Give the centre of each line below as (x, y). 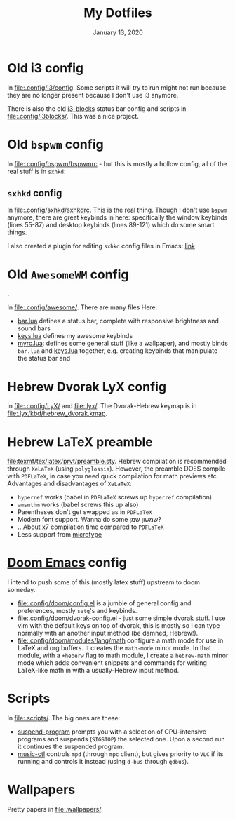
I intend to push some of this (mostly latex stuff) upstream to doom (104, 582)
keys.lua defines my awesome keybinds (75, 336)
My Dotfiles (118, 13)
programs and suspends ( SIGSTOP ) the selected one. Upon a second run (121, 739)
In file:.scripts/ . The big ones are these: (64, 718)
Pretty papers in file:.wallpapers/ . (55, 809)
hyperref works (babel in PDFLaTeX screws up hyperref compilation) (115, 497)
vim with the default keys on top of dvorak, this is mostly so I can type (119, 626)
